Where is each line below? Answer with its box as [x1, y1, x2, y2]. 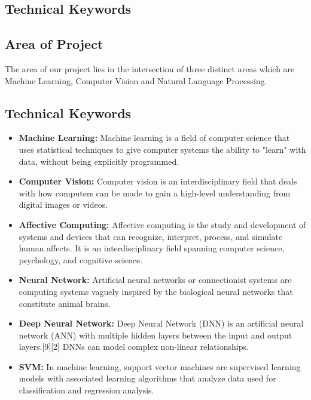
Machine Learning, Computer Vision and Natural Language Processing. [5, 74, 267, 87]
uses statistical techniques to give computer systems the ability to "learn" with [19, 143, 306, 155]
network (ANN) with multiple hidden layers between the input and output [19, 328, 292, 341]
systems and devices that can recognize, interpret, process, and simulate [19, 230, 283, 242]
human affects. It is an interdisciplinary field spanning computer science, [19, 242, 285, 254]
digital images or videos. [19, 198, 108, 211]
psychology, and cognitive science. [19, 253, 143, 266]
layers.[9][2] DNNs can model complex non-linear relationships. [19, 340, 249, 353]
